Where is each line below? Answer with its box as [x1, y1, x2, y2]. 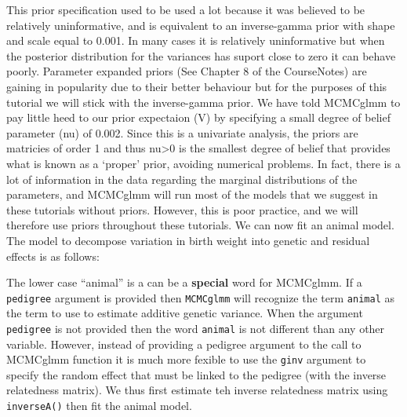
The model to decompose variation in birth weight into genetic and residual [6, 232, 370, 248]
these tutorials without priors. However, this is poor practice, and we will [6, 201, 358, 218]
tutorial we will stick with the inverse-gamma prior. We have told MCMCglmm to [6, 93, 401, 110]
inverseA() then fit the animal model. [6, 397, 192, 414]
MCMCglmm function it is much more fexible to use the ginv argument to [6, 351, 366, 368]
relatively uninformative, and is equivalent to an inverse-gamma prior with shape [6, 16, 395, 33]
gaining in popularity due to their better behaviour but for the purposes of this [6, 78, 387, 94]
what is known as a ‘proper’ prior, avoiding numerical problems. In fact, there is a [6, 155, 401, 171]
